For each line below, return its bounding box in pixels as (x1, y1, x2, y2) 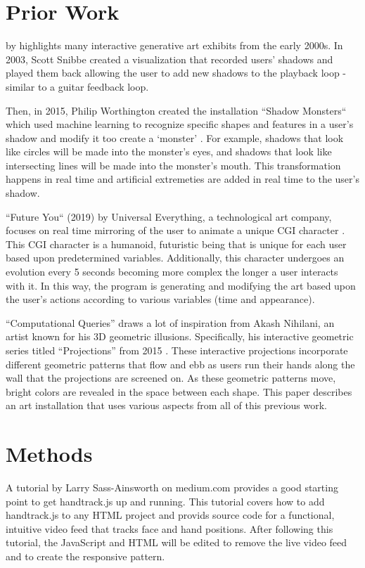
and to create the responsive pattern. (6, 549, 165, 564)
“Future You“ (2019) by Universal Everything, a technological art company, (6, 209, 332, 224)
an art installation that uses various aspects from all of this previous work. (6, 398, 327, 413)
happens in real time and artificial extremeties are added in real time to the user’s (6, 172, 359, 186)
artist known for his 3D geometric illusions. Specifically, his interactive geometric (6, 329, 354, 344)
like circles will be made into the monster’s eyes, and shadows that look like (6, 144, 332, 159)
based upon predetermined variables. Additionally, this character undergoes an (6, 250, 345, 265)
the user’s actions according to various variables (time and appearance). (6, 292, 315, 306)
